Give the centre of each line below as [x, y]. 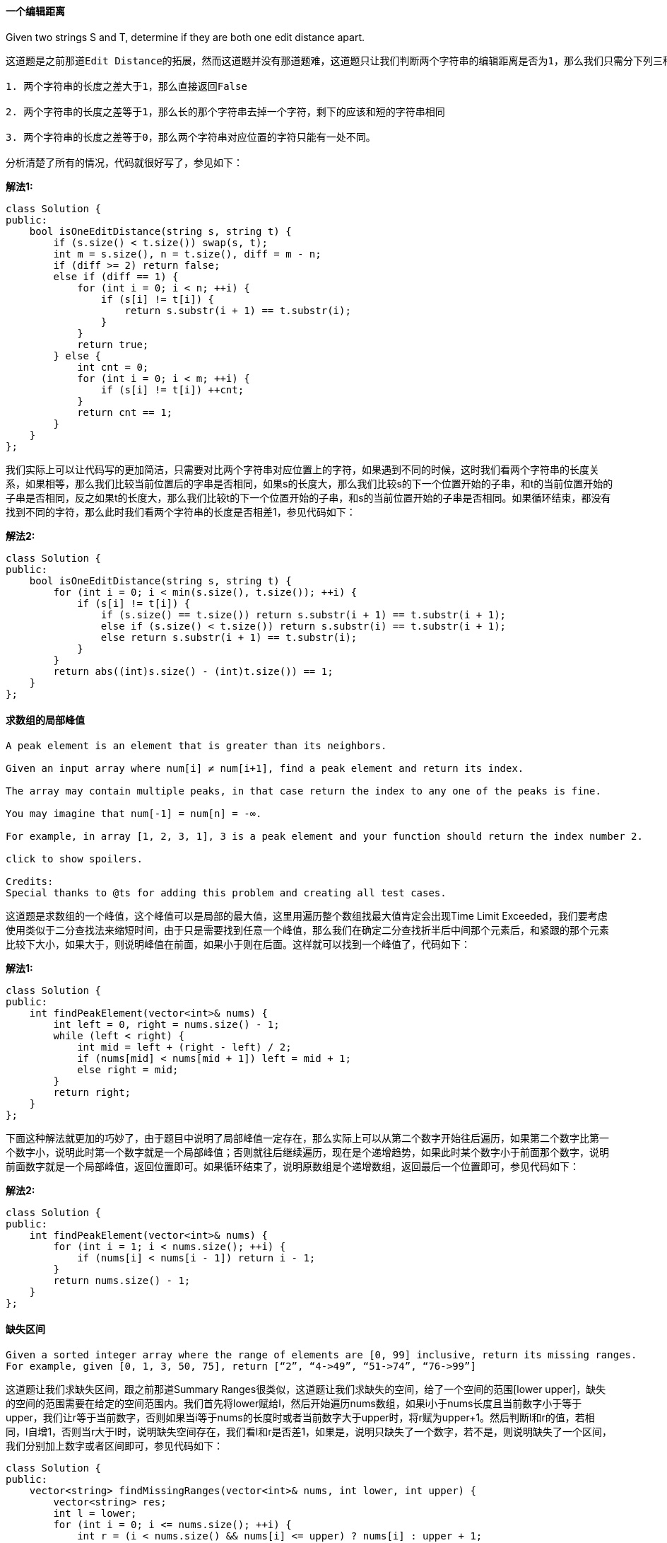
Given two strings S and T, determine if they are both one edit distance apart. [185, 37]
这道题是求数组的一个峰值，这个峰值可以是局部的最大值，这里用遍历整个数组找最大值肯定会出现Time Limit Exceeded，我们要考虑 [307, 915]
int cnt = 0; [113, 367]
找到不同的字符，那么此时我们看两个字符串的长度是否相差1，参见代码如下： [181, 512]
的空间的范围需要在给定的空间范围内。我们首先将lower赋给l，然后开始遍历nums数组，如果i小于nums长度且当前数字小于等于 [294, 1404]
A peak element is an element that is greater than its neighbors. [196, 745]
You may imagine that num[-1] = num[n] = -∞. [134, 813]
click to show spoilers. [74, 859]
